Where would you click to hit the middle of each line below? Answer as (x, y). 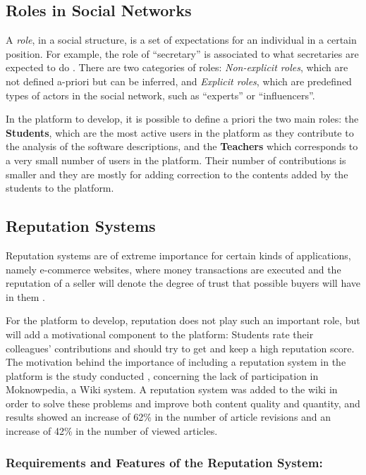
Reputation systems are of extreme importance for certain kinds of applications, (178, 255)
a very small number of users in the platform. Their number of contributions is (176, 160)
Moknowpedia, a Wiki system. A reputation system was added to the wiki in (172, 389)
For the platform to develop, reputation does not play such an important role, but (183, 320)
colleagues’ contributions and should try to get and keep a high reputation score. (180, 348)
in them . (26, 296)
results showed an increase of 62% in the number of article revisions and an (169, 417)
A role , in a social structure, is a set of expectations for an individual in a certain (181, 40)
